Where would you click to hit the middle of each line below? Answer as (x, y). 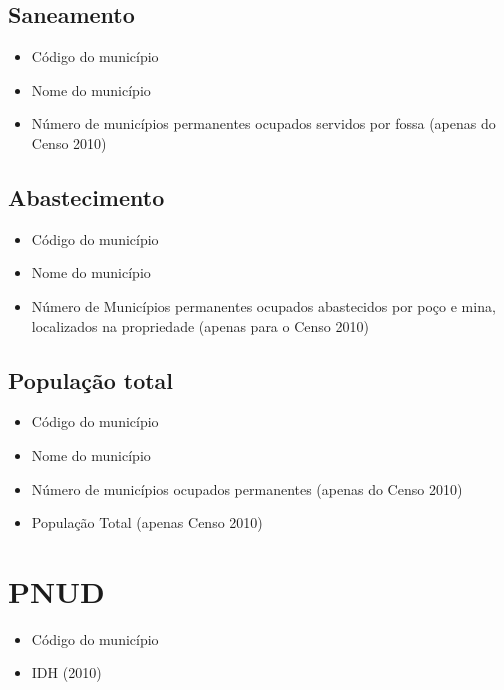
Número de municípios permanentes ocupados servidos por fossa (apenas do (263, 123)
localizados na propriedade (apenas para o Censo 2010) (200, 325)
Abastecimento (86, 196)
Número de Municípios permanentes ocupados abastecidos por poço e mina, (263, 305)
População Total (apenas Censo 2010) (147, 522)
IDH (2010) (66, 672)
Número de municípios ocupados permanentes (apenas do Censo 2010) (247, 488)
